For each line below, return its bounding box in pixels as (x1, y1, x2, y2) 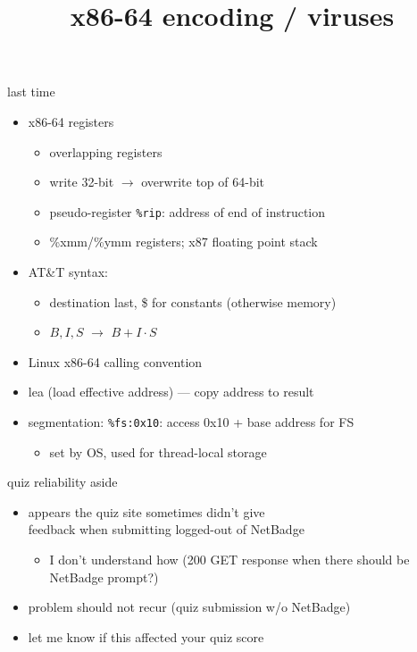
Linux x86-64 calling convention (28, 352, 203, 371)
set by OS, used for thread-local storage (49, 442, 267, 461)
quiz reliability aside (7, 472, 118, 491)
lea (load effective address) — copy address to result (28, 382, 314, 401)
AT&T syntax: (28, 263, 108, 280)
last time (7, 82, 55, 101)
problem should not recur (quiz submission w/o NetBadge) (28, 598, 351, 616)
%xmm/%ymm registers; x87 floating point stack (49, 232, 318, 251)
